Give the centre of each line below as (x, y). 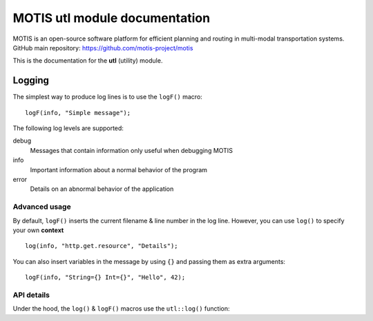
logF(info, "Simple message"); (78, 113)
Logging (31, 80)
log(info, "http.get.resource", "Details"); (102, 246)
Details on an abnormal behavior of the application (102, 189)
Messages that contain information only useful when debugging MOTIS (131, 150)
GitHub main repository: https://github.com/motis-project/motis (103, 48)
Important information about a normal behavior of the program (118, 169)
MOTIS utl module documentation (112, 18)
